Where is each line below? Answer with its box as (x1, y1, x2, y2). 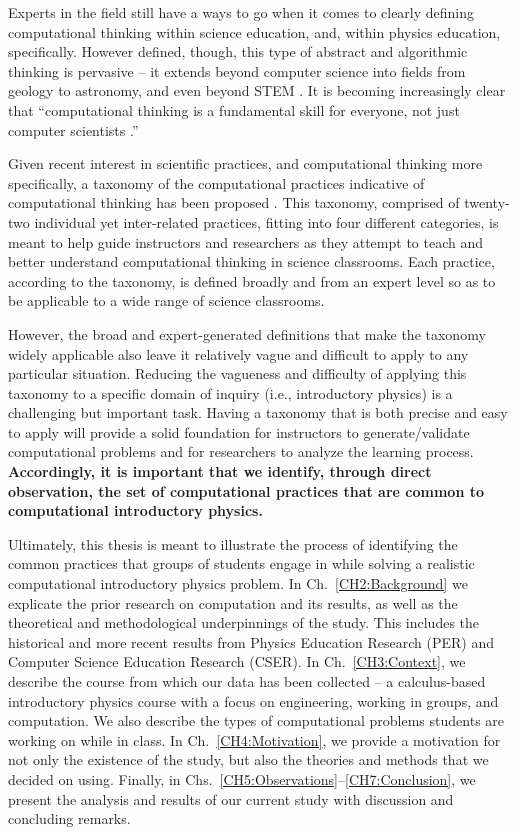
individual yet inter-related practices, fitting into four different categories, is (34, 211, 499, 232)
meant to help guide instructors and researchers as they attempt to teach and (8, 231, 483, 252)
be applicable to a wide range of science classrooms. (8, 290, 325, 311)
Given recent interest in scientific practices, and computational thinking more (8, 153, 483, 174)
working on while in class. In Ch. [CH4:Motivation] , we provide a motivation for (8, 729, 501, 750)
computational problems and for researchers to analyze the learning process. (8, 441, 474, 462)
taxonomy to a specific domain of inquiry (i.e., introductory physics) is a (8, 382, 453, 403)
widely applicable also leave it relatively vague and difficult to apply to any (8, 343, 469, 364)
